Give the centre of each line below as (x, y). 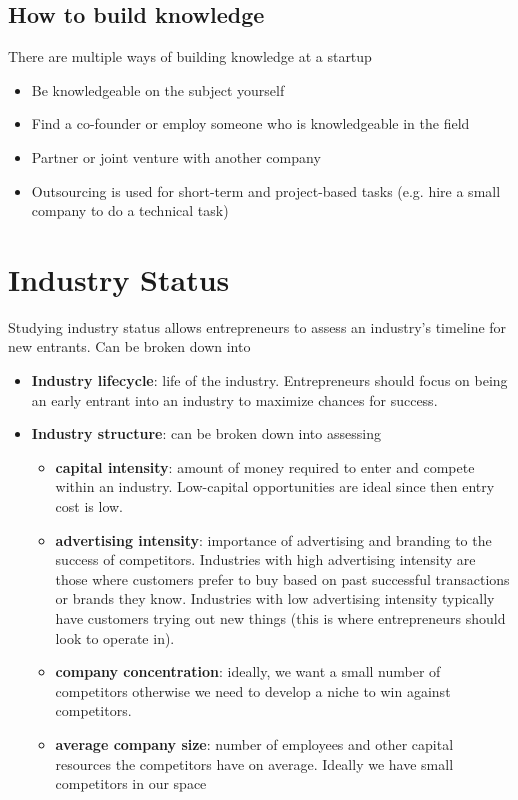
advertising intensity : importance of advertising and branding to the (273, 539)
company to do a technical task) (130, 210)
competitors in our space (131, 783)
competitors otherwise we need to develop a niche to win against (253, 690)
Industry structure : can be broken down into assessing (206, 433)
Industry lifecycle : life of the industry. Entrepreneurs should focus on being (269, 380)
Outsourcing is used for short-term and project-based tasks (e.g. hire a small (266, 190)
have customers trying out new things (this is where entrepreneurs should (280, 618)
